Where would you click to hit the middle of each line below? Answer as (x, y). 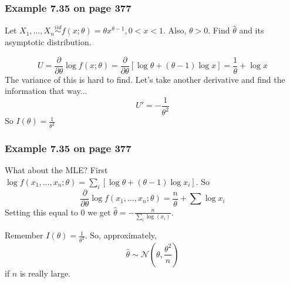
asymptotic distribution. (48, 42)
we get (99, 212)
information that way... (46, 91)
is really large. (45, 273)
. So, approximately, (121, 235)
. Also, (175, 30)
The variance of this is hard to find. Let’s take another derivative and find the (145, 79)
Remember (24, 235)
